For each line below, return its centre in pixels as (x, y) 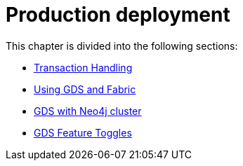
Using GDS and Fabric (85, 89)
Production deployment (118, 15)
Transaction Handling (83, 67)
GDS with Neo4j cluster (88, 111)
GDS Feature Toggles (83, 132)
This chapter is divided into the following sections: (122, 46)
